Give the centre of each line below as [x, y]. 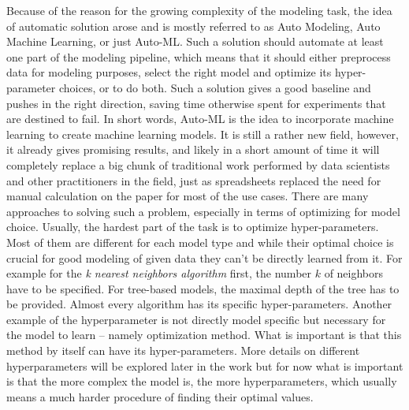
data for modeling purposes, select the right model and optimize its [169, 72]
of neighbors [354, 273]
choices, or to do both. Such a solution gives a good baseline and [215, 87]
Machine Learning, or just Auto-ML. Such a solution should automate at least [195, 41]
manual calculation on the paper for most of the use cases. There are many [188, 196]
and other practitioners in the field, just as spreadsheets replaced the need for [194, 180]
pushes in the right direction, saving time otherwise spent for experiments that [196, 103]
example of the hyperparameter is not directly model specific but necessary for [196, 319]
